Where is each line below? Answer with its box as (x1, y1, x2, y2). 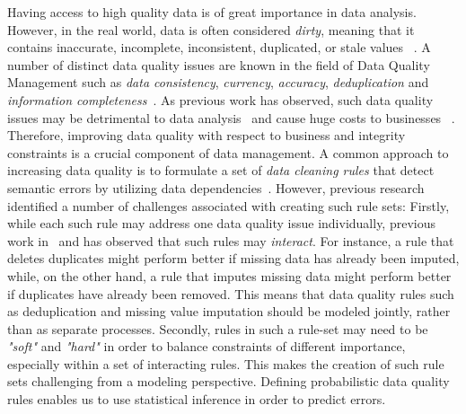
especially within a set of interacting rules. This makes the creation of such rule (7, 354, 444, 373)
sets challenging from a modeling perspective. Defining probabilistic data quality (7, 372, 450, 391)
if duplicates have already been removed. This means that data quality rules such (7, 284, 454, 303)
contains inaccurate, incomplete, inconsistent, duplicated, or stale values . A (7, 38, 431, 57)
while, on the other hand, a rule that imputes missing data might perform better (7, 266, 452, 285)
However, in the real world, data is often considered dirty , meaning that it (7, 20, 415, 39)
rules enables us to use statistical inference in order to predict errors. (7, 390, 386, 409)
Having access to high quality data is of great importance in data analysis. (7, 3, 417, 21)
